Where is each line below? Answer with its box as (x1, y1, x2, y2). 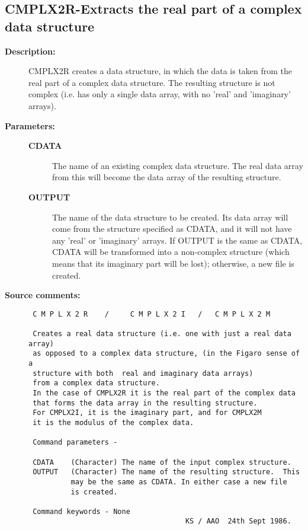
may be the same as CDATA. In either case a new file (70, 477, 287, 486)
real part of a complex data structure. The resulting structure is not (28, 76, 275, 88)
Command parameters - (33, 438, 118, 447)
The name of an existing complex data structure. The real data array (52, 159, 303, 171)
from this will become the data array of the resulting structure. (52, 171, 281, 183)
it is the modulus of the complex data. (33, 418, 194, 427)
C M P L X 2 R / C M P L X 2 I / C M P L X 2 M (33, 309, 271, 318)
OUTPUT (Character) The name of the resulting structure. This (33, 468, 300, 477)
